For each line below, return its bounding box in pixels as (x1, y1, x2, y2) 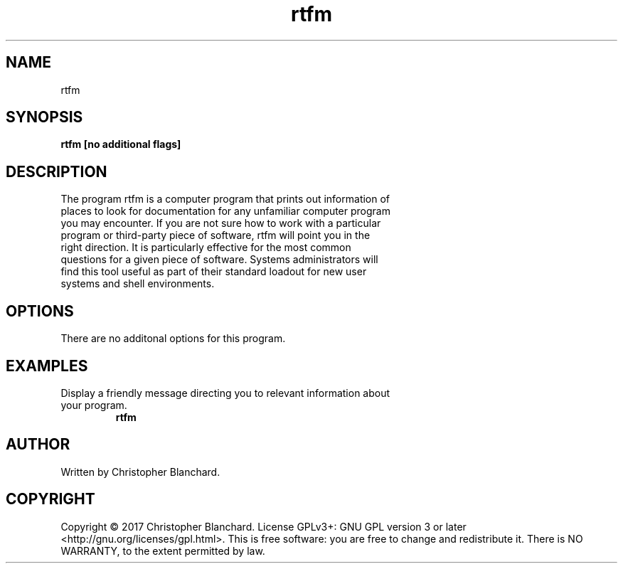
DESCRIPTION (6, 162, 107, 181)
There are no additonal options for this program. (60, 332, 286, 345)
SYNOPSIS (6, 108, 83, 127)
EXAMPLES (6, 356, 88, 375)
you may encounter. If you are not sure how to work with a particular (60, 217, 381, 230)
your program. (60, 398, 127, 411)
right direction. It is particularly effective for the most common (60, 241, 351, 254)
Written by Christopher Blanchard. (60, 465, 220, 478)
